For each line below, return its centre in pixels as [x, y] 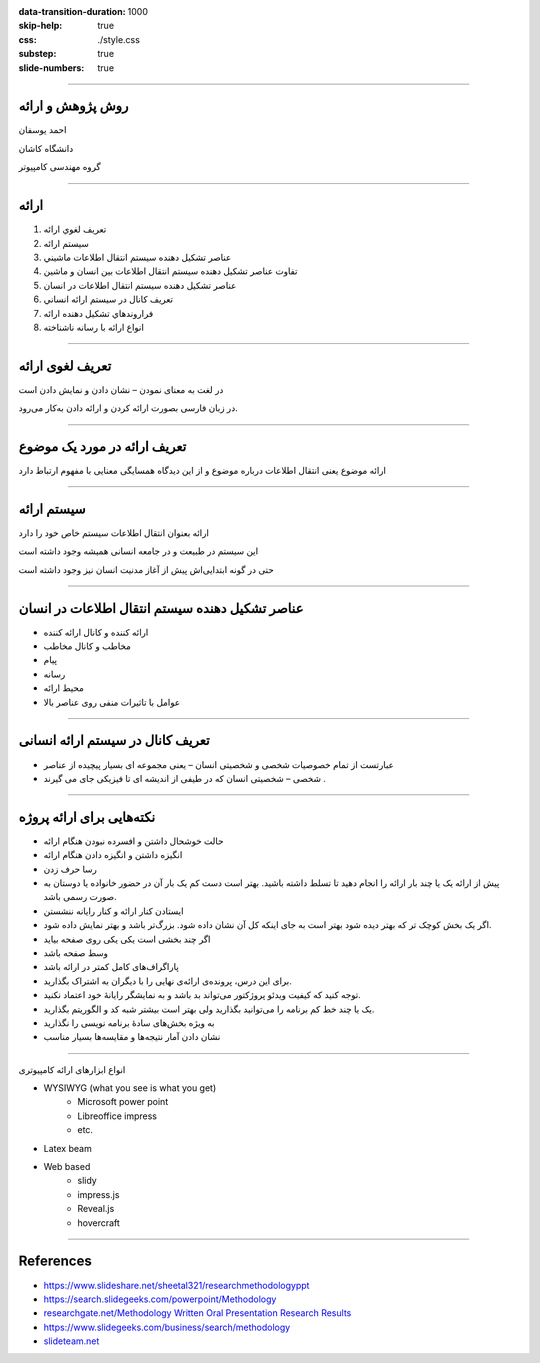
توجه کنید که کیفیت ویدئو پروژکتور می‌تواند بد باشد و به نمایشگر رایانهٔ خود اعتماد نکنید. [202, 995]
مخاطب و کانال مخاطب [87, 646]
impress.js [98, 1194]
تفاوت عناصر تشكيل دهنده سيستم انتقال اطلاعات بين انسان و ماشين [170, 271]
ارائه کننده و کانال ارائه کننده [96, 632]
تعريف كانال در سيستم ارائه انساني [108, 299]
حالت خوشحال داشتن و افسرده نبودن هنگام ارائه [133, 841]
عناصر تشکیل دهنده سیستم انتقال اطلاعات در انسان [161, 608]
